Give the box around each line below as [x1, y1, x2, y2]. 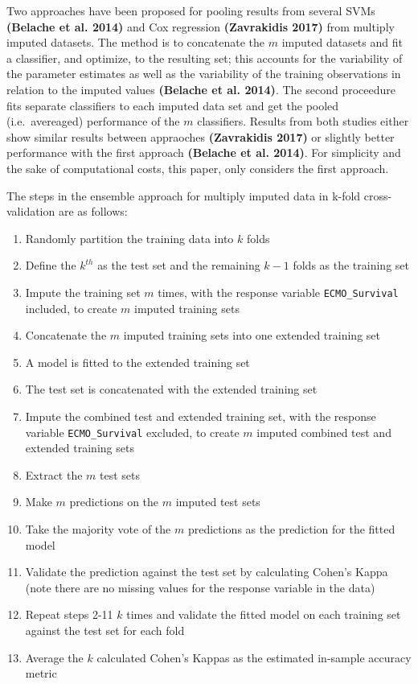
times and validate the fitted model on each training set [126, 606, 401, 623]
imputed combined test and [256, 423, 391, 440]
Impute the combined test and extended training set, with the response [25, 407, 376, 424]
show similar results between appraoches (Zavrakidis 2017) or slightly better [6, 128, 395, 145]
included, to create [25, 299, 117, 316]
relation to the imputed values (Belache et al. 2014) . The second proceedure [6, 80, 395, 97]
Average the [25, 649, 84, 665]
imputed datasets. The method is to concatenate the [6, 34, 265, 51]
